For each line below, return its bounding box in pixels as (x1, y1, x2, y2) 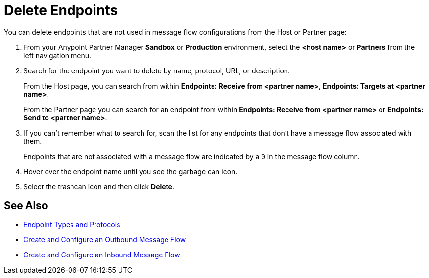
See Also (4, 199, 48, 212)
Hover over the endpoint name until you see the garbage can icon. (24, 167, 238, 176)
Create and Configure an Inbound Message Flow (24, 250, 180, 259)
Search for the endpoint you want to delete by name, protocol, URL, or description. (24, 66, 290, 75)
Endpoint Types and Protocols (24, 220, 120, 229)
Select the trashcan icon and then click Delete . (24, 182, 174, 191)
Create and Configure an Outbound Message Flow (24, 235, 186, 244)
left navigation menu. (24, 51, 91, 60)
